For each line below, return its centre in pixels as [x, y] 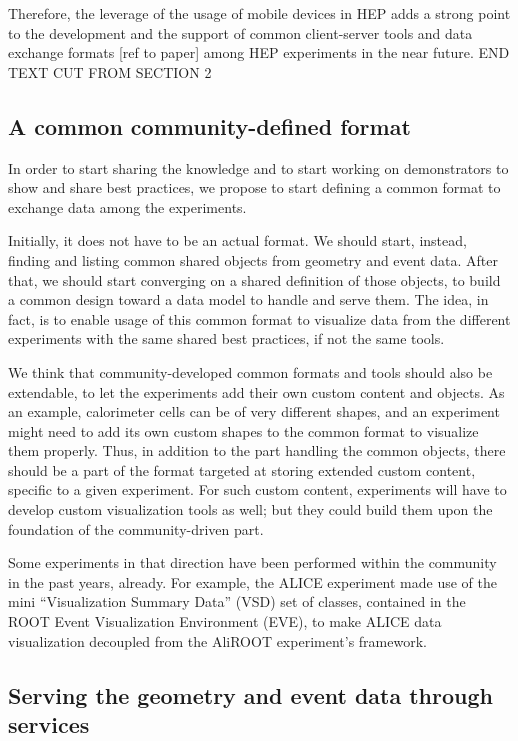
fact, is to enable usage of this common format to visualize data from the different [259, 318]
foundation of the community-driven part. [136, 528]
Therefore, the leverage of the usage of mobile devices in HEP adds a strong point [259, 13]
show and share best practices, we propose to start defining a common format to [254, 187]
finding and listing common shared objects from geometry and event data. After [253, 259]
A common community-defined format [209, 125]
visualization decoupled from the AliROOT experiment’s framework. [217, 640]
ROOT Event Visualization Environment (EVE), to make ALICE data [225, 621]
